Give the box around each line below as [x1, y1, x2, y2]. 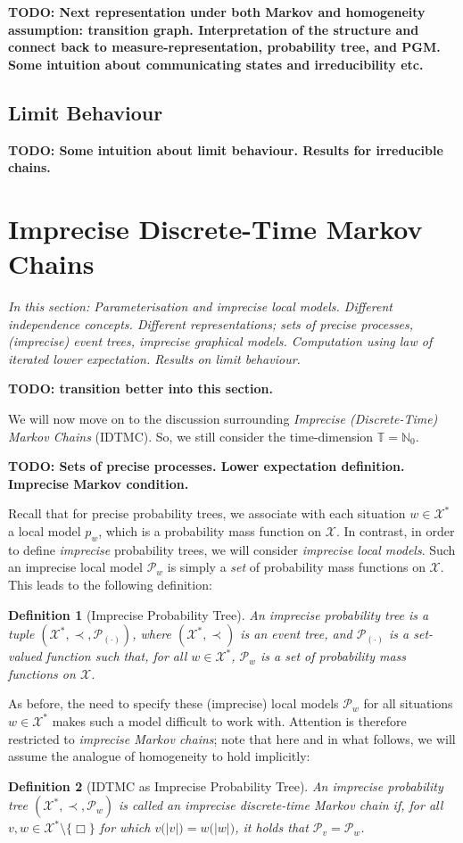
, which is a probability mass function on [98, 522, 322, 541]
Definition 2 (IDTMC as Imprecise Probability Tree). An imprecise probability [8, 776, 443, 795]
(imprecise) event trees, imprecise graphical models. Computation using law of [8, 332, 433, 351]
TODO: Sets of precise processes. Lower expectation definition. [8, 457, 405, 475]
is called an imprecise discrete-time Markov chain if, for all [118, 796, 443, 814]
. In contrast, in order [335, 522, 455, 541]
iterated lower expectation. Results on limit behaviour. [8, 349, 301, 368]
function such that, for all [45, 647, 187, 665]
